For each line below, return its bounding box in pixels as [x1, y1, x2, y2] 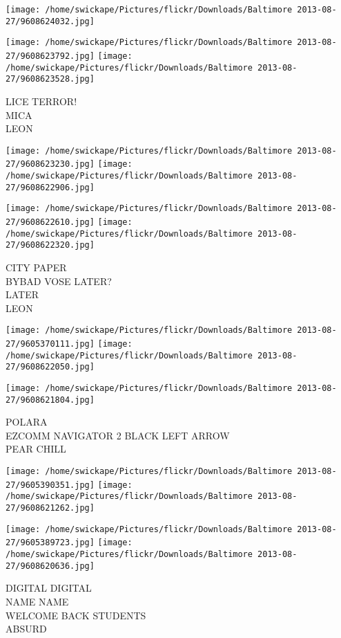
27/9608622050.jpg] [6, 362, 95, 372]
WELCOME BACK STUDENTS [6, 608, 146, 622]
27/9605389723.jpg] [6, 538, 95, 548]
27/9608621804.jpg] [6, 394, 95, 405]
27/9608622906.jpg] [6, 182, 95, 192]
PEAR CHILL [6, 441, 66, 456]
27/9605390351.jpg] [6, 480, 95, 490]
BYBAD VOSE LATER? [6, 273, 112, 288]
